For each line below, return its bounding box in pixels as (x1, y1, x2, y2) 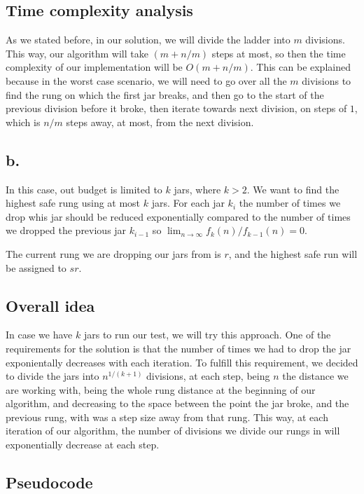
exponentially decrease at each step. (6, 437, 160, 452)
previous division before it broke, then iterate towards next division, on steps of (6, 101, 347, 116)
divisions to (302, 73, 351, 88)
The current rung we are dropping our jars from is (6, 246, 221, 261)
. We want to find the (246, 181, 339, 196)
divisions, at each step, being (146, 369, 270, 383)
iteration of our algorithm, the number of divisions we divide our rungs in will (6, 423, 340, 438)
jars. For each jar (151, 195, 225, 210)
